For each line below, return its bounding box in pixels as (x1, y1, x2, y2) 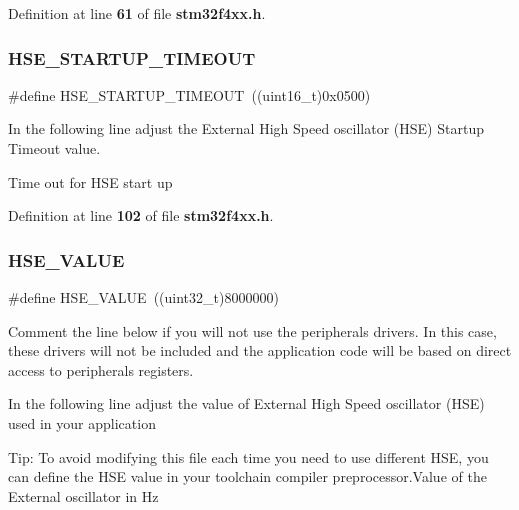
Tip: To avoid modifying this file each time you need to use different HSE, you (8, 446, 489, 467)
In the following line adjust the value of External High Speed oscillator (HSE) (8, 393, 485, 414)
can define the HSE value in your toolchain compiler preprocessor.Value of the (8, 466, 487, 487)
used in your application (8, 412, 156, 433)
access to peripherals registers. (8, 359, 194, 380)
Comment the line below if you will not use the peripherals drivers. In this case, (8, 320, 497, 341)
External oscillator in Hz (8, 485, 159, 506)
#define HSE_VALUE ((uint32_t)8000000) (8, 287, 279, 307)
